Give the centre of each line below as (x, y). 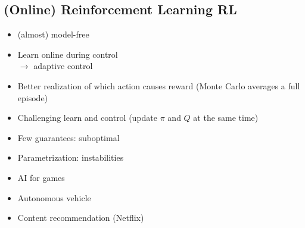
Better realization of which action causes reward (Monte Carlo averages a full (159, 85)
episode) (33, 97)
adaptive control (63, 66)
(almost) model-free (53, 34)
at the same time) (226, 118)
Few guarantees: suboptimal (69, 137)
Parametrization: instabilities (71, 157)
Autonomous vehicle (54, 197)
